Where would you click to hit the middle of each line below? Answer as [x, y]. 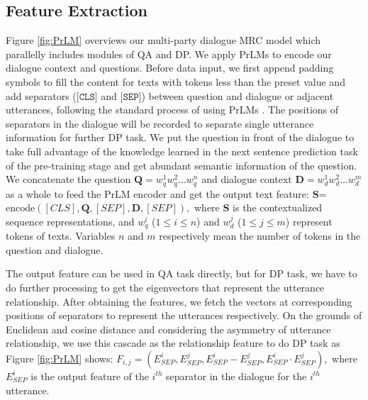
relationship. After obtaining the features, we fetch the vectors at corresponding [179, 301]
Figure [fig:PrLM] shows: [60, 358]
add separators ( [41, 95]
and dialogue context [247, 179]
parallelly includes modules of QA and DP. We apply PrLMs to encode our [169, 54]
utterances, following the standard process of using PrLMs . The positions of [172, 110]
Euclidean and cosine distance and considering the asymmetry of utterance [168, 329]
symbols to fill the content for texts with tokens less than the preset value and [175, 81]
